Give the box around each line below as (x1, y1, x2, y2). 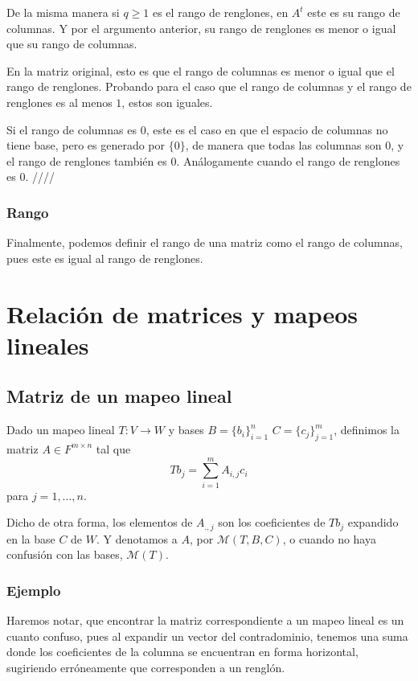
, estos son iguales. (121, 93, 213, 110)
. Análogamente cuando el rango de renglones (176, 152, 400, 169)
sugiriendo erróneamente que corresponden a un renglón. (6, 658, 285, 675)
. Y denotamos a (96, 530, 178, 547)
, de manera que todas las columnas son (185, 137, 382, 154)
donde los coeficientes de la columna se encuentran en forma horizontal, (6, 643, 359, 660)
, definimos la (334, 421, 400, 438)
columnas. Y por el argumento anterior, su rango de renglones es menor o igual (6, 19, 396, 36)
